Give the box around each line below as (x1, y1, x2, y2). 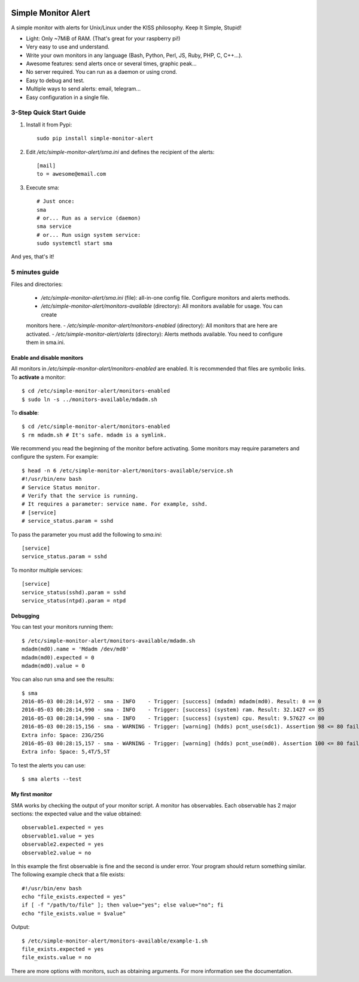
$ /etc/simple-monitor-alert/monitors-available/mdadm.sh (22, 637, 196, 644)
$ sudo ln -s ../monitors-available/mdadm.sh (22, 396, 158, 403)
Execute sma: (26, 183, 60, 191)
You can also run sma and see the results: (11, 676, 115, 683)
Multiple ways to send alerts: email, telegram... (26, 85, 141, 92)
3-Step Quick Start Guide (11, 109, 86, 117)
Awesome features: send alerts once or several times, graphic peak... (26, 60, 197, 67)
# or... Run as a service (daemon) (36, 215, 141, 221)
